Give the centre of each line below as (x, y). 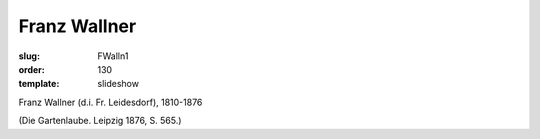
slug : (29, 56)
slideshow (118, 84)
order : (31, 69)
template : (39, 84)
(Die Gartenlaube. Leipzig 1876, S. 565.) (100, 121)
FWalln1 (113, 56)
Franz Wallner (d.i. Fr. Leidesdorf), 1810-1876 (110, 102)
